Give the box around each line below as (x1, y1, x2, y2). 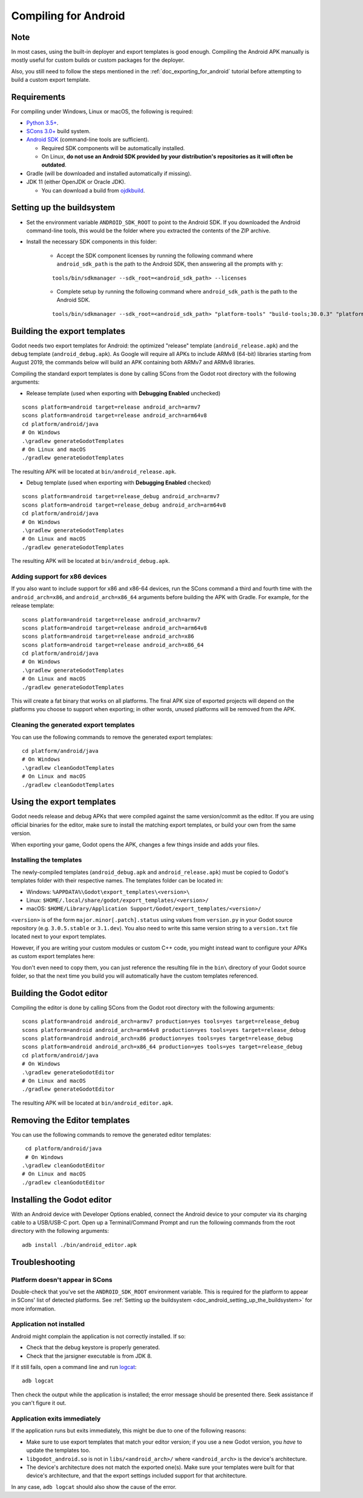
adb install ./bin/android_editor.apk (22, 1241, 137, 1248)
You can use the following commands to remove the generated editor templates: (11, 1131, 211, 1138)
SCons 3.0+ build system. (26, 127, 91, 134)
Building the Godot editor (11, 988, 108, 998)
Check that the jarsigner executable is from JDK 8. (26, 1352, 152, 1359)
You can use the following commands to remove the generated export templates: (11, 733, 213, 741)
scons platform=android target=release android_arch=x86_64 (22, 642, 204, 648)
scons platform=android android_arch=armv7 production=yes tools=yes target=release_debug (22, 1018, 299, 1025)
